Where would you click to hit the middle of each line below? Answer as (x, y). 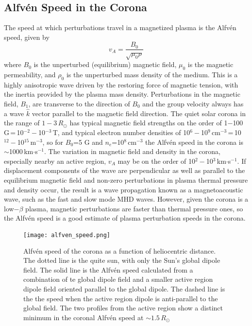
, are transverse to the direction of (79, 103)
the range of (22, 123)
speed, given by (27, 37)
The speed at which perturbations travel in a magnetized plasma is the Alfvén (120, 27)
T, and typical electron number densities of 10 (121, 132)
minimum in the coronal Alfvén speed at (84, 317)
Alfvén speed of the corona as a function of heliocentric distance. (120, 250)
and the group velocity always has (193, 103)
